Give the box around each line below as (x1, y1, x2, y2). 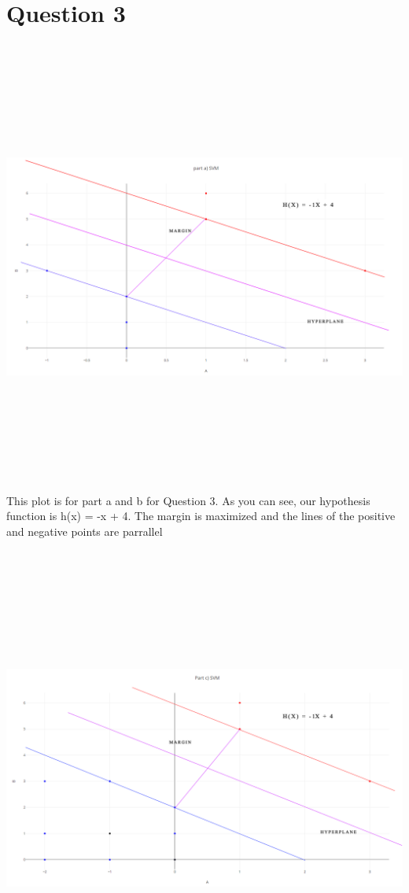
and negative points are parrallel (6, 522, 163, 539)
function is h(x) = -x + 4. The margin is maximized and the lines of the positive (6, 507, 396, 524)
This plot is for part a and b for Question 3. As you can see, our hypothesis (6, 492, 370, 508)
